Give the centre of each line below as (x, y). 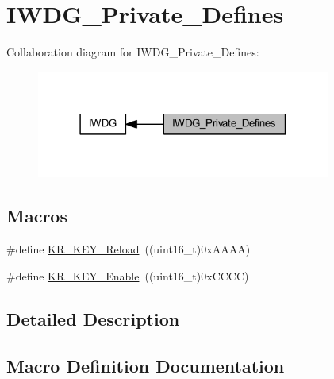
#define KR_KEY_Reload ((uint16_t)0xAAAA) (129, 249)
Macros (37, 216)
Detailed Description (93, 318)
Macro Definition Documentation (146, 365)
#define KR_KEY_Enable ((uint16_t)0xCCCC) (128, 275)
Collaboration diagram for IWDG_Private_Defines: (133, 52)
